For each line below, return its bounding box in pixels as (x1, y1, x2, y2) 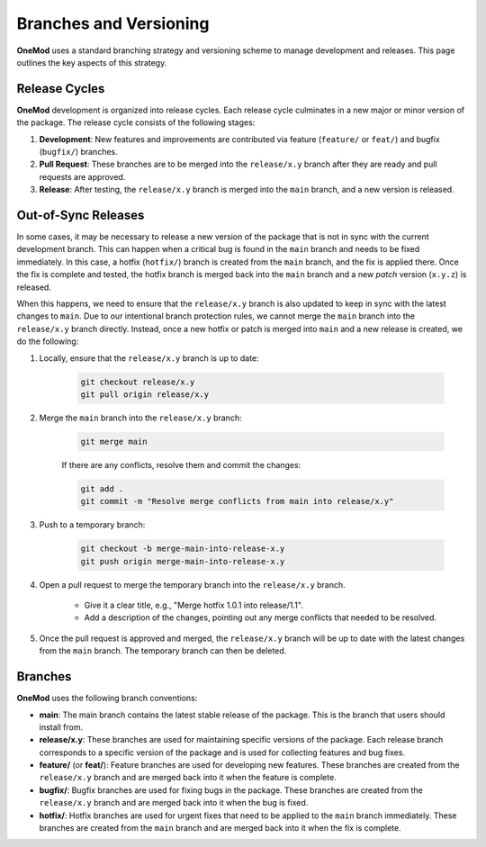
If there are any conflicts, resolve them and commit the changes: (61, 459, 301, 470)
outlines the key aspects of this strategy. (16, 57, 167, 68)
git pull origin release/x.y (80, 389, 210, 400)
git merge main (80, 437, 148, 446)
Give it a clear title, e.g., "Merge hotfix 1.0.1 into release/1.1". (84, 599, 303, 611)
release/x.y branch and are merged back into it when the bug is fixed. (39, 797, 309, 808)
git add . (80, 483, 124, 494)
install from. (39, 721, 84, 733)
